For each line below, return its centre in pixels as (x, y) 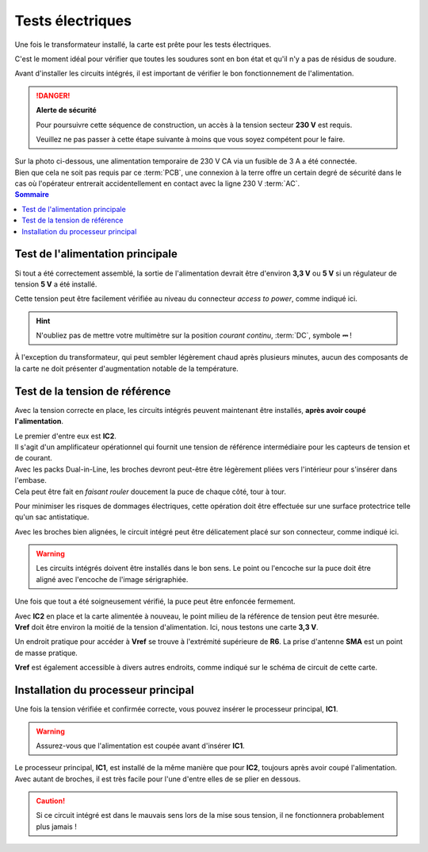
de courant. (34, 458)
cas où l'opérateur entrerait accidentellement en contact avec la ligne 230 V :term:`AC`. (157, 183)
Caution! (51, 801)
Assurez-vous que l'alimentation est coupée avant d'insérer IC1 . (140, 746)
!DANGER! (53, 95)
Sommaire (32, 195)
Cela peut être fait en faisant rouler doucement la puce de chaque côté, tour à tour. (151, 492)
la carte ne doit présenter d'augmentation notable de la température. (127, 368)
